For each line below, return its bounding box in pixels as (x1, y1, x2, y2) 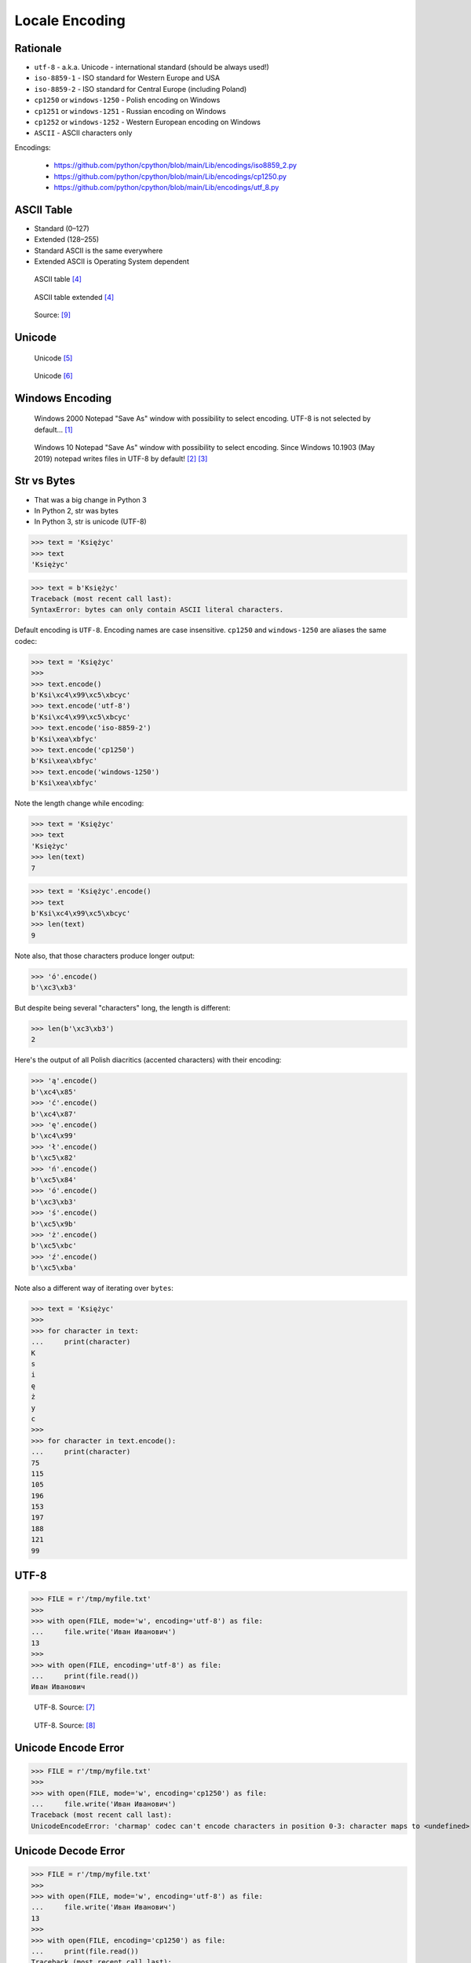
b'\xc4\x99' (31, 1131, 78, 1140)
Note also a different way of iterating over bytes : (14, 1284, 174, 1293)
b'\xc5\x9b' (31, 1219, 78, 1228)
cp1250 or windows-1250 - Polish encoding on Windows (34, 95, 221, 105)
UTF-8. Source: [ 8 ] (34, 1720, 96, 1730)
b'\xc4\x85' (31, 1088, 78, 1096)
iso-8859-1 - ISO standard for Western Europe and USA (34, 73, 220, 82)
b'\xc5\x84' (31, 1175, 78, 1184)
